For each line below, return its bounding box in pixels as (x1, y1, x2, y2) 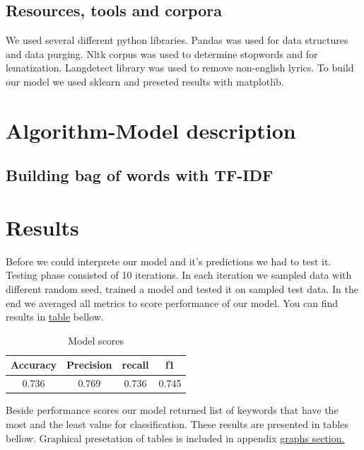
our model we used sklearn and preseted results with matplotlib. (6, 74, 284, 88)
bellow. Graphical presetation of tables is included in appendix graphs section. (6, 430, 345, 445)
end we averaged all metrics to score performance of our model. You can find (6, 295, 339, 310)
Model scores (68, 333, 124, 347)
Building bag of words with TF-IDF (6, 164, 274, 186)
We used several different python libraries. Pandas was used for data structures (6, 33, 348, 47)
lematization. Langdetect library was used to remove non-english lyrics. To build (6, 60, 354, 75)
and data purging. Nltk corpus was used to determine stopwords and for (6, 46, 318, 61)
